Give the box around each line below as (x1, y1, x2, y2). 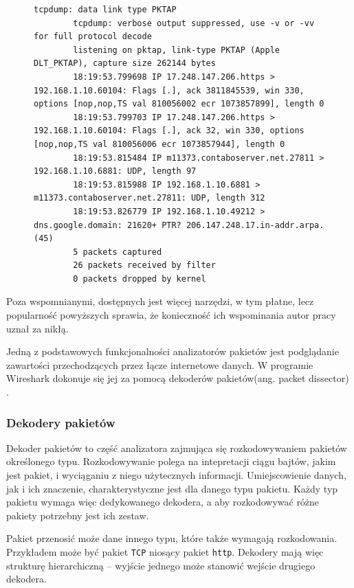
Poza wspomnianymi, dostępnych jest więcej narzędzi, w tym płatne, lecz (6, 294, 314, 308)
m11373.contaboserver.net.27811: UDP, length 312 (34, 193, 265, 203)
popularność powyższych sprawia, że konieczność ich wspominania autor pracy (6, 308, 336, 322)
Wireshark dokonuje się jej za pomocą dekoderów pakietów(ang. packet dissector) (6, 371, 349, 385)
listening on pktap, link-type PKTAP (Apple (73, 45, 280, 55)
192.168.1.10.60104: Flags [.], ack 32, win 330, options (34, 126, 305, 136)
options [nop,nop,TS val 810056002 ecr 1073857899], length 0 (34, 99, 324, 109)
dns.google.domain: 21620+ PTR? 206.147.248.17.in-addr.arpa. (34, 220, 324, 230)
